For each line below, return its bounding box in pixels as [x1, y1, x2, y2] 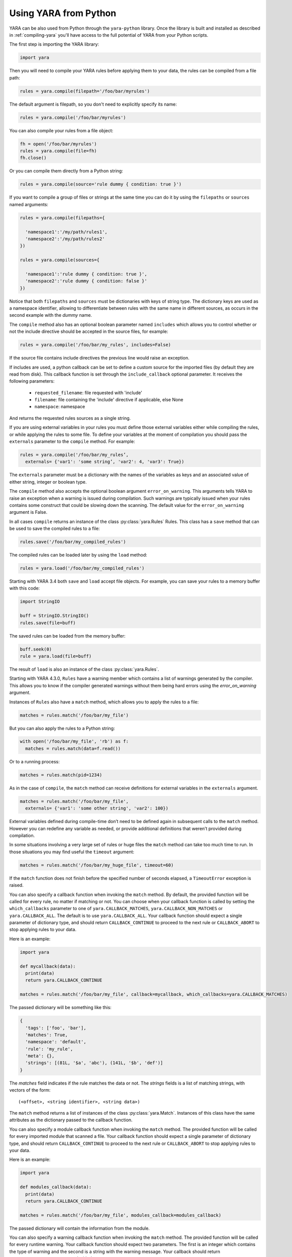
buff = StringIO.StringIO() [20, 613, 89, 618]
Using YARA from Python [9, 8, 117, 19]
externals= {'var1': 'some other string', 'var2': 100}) [25, 805, 168, 812]
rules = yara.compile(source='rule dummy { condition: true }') [20, 182, 182, 187]
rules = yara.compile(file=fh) [20, 148, 98, 153]
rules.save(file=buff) [20, 620, 76, 625]
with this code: [9, 585, 40, 591]
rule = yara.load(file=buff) [20, 653, 92, 659]
